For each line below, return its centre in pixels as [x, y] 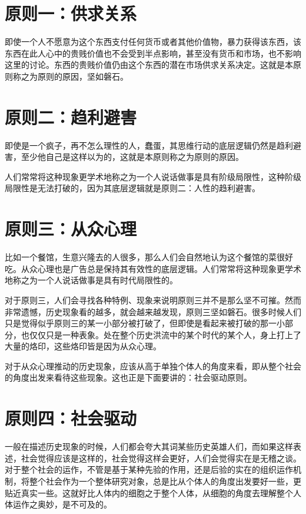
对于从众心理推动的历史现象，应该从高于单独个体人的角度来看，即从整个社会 [153, 366]
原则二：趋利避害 [71, 117]
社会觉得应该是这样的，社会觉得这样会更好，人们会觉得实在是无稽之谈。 [161, 458]
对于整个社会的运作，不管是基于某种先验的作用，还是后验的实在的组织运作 [149, 469]
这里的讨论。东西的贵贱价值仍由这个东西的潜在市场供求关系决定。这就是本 [149, 65]
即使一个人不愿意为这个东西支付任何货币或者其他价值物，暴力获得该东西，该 [153, 42]
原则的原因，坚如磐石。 [83, 76]
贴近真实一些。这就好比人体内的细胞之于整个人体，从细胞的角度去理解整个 [149, 492]
